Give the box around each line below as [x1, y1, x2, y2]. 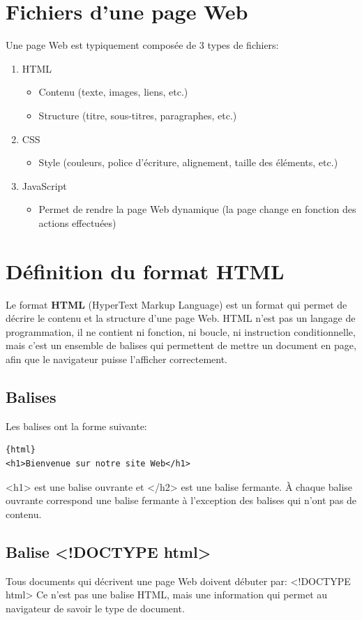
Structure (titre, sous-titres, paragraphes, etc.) [38, 108, 237, 122]
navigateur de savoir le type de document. [6, 600, 185, 615]
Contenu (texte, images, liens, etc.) [38, 84, 188, 99]
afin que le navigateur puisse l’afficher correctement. [6, 351, 228, 366]
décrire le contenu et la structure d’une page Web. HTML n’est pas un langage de [6, 311, 356, 325]
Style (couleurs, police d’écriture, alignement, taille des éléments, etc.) [38, 155, 338, 170]
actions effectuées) [38, 215, 116, 230]
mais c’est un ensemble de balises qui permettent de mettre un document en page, [6, 338, 356, 353]
